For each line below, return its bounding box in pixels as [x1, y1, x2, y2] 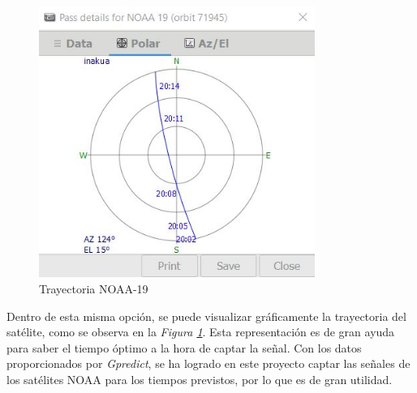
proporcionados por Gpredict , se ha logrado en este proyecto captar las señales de [6, 355, 411, 372]
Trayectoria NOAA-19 [39, 280, 148, 297]
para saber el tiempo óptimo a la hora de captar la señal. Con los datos [6, 339, 362, 356]
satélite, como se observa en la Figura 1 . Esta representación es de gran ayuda [6, 323, 395, 340]
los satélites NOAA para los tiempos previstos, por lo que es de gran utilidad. [6, 371, 393, 387]
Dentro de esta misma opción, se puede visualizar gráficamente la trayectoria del [6, 307, 406, 324]
